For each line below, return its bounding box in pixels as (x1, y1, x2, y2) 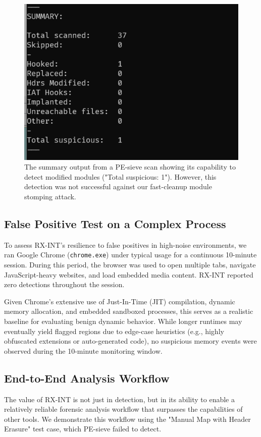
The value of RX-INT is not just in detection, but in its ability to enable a (4, 394, 235, 404)
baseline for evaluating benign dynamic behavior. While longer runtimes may (4, 315, 242, 326)
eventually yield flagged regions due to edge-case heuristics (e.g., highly (4, 325, 224, 336)
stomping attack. (24, 191, 76, 201)
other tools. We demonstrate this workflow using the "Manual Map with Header (4, 413, 251, 424)
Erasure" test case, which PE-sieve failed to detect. (4, 423, 162, 434)
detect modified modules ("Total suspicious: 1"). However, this (24, 171, 217, 182)
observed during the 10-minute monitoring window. (4, 345, 163, 356)
